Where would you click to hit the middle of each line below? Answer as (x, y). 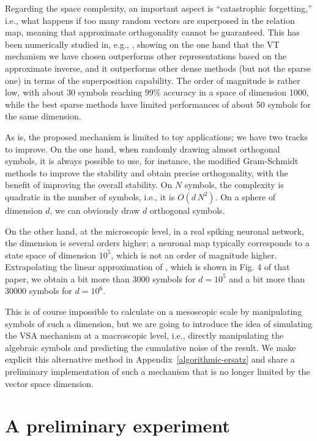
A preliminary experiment (117, 425)
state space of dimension (51, 254)
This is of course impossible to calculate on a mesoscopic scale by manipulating (154, 311)
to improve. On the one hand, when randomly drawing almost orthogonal (143, 149)
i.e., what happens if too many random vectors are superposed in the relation (150, 20)
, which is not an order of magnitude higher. (194, 254)
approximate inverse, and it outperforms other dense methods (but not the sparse (158, 68)
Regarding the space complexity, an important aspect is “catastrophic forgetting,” (158, 8)
